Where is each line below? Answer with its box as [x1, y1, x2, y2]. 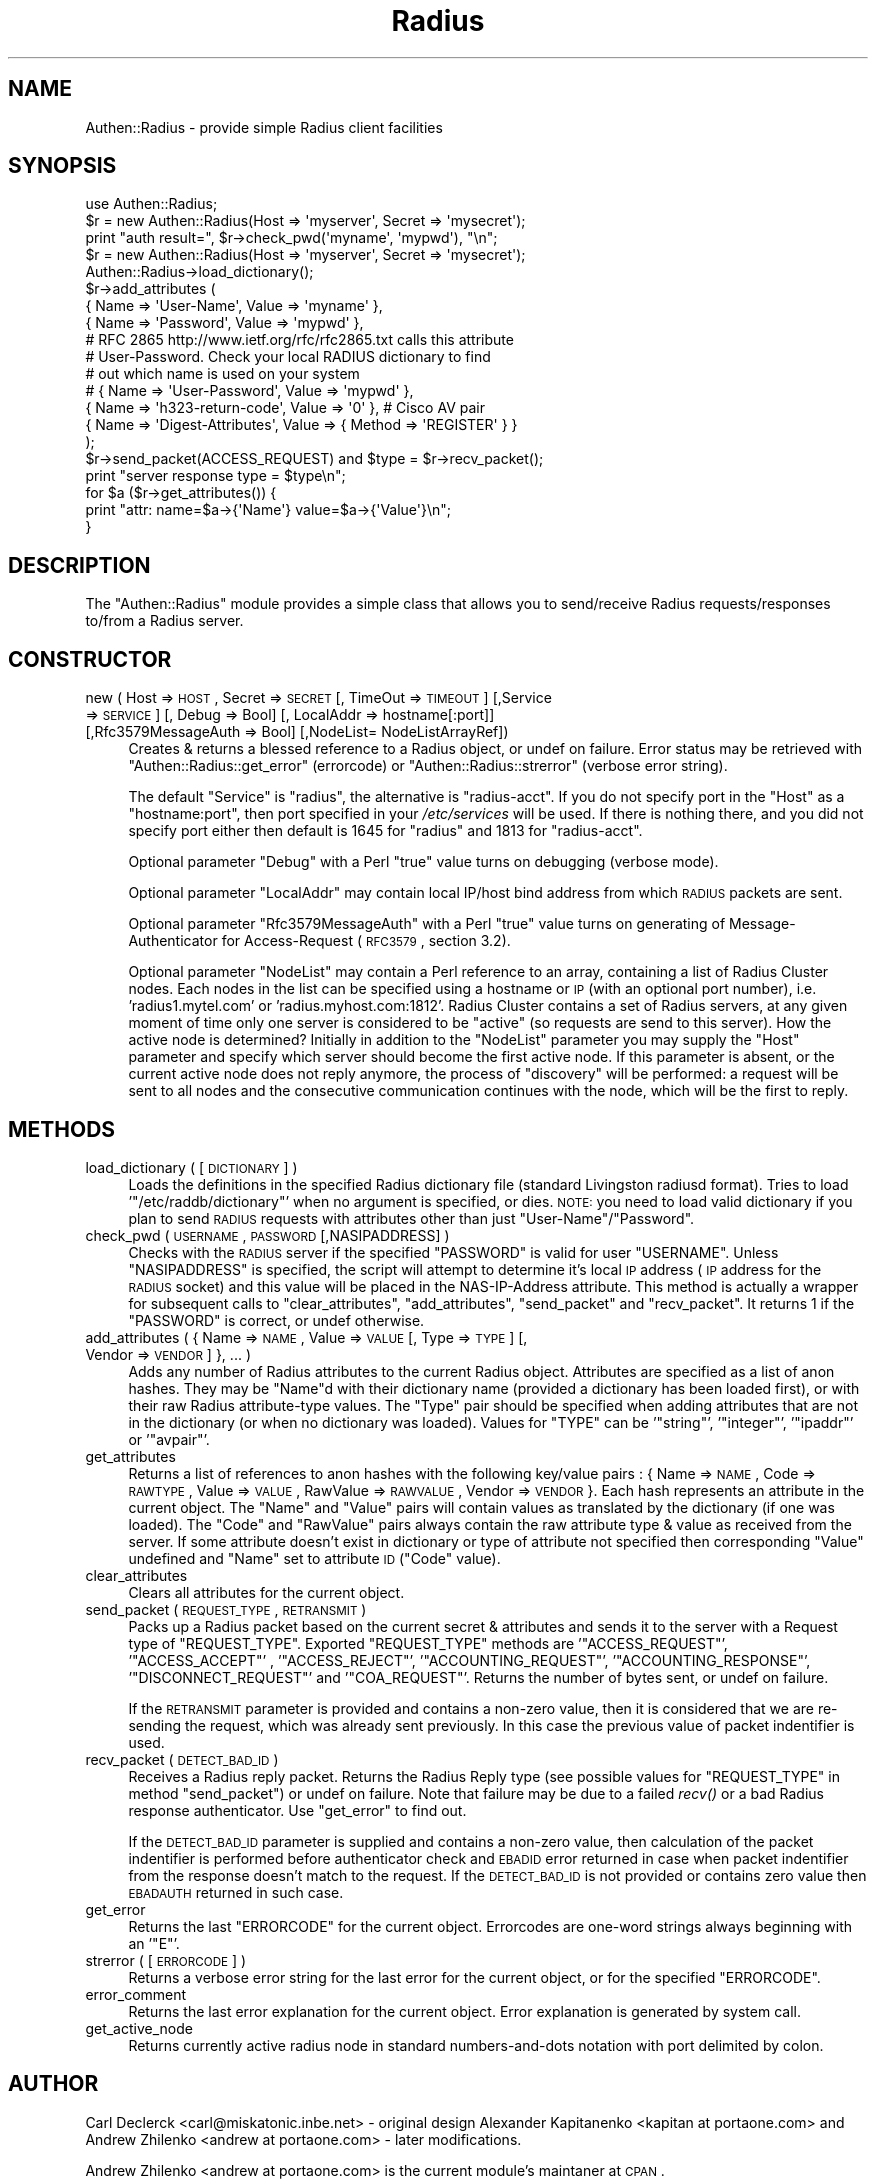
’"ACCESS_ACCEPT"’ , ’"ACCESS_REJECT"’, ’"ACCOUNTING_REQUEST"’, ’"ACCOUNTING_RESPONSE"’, [128, 1651, 811, 1669]
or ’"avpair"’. [128, 1430, 210, 1448]
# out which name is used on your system [85, 365, 360, 383]
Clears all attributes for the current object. [128, 1583, 405, 1601]
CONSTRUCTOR [8, 646, 172, 672]
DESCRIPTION [8, 552, 151, 578]
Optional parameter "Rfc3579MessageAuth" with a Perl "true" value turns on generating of [128, 915, 726, 933]
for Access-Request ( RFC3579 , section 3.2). [221, 932, 511, 950]
